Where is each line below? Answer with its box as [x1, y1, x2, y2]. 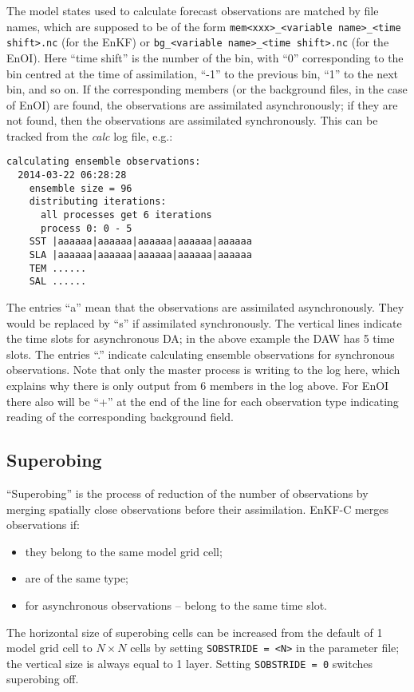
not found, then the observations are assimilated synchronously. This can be [6, 112, 378, 129]
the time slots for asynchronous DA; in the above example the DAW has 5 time [6, 330, 395, 347]
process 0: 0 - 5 [40, 222, 132, 234]
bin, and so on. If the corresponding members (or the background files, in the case [6, 81, 408, 97]
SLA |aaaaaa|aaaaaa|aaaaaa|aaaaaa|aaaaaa [29, 249, 252, 261]
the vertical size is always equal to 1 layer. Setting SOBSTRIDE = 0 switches [6, 654, 373, 671]
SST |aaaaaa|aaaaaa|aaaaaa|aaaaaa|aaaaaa [29, 236, 252, 248]
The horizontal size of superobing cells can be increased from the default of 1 [6, 623, 383, 640]
